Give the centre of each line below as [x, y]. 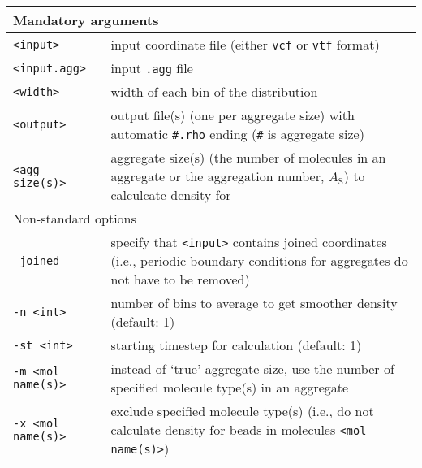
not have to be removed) [180, 279]
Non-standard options [75, 218]
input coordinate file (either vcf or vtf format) [245, 44]
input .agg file [152, 68]
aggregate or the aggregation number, [217, 176]
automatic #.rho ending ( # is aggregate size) [237, 134]
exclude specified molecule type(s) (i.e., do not [242, 411]
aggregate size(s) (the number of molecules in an [248, 157]
